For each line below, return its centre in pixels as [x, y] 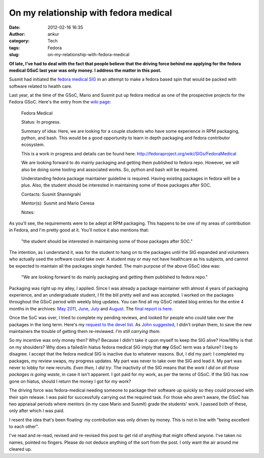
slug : [14, 55]
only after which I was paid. [37, 411]
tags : [14, 48]
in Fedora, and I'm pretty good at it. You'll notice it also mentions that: [79, 230]
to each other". [24, 427]
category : [19, 41]
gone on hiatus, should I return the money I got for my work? [70, 381]
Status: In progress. [41, 122]
